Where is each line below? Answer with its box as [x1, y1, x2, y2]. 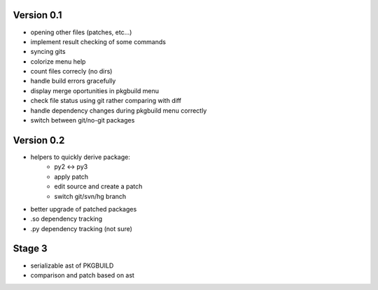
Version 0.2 [13, 134, 65, 146]
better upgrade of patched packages [30, 205, 137, 213]
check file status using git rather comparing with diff [30, 97, 182, 105]
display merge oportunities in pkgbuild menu [30, 86, 160, 95]
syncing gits [30, 48, 66, 56]
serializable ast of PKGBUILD [30, 261, 114, 270]
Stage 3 [13, 242, 48, 255]
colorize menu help [30, 57, 86, 66]
